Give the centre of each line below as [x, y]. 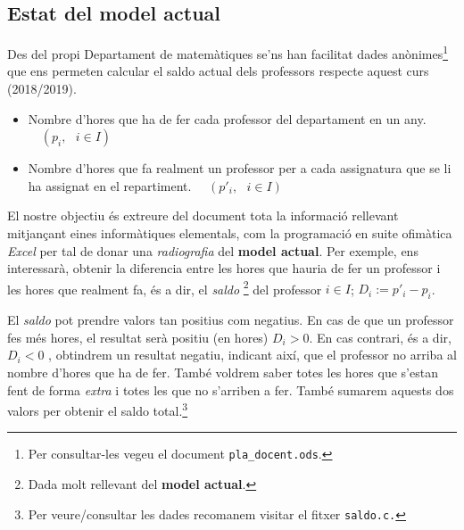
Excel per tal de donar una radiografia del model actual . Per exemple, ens [213, 250]
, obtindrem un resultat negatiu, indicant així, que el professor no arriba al [253, 355]
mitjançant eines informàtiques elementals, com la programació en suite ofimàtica [230, 233]
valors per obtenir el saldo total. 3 [98, 409]
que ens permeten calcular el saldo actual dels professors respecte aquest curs [218, 71]
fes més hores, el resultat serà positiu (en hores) [138, 337]
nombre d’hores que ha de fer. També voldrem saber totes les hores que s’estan [223, 373]
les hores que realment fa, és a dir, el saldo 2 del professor [165, 287]
